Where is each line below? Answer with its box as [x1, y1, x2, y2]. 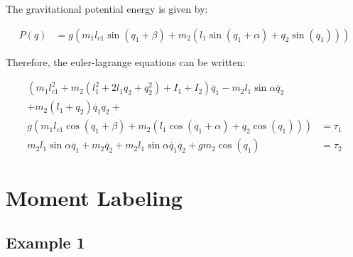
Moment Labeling [6, 182, 183, 212]
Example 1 [6, 231, 85, 253]
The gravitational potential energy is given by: [6, 1, 208, 16]
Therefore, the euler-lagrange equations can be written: [6, 54, 246, 69]
